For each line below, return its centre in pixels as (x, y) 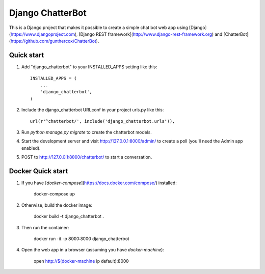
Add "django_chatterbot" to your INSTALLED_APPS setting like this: (89, 67)
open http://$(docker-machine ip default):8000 (81, 261)
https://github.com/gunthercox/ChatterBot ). (55, 41)
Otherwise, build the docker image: (57, 205)
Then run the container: (45, 227)
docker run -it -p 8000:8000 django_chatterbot (81, 239)
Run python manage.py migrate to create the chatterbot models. (87, 132)
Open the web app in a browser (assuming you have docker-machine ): (93, 250)
